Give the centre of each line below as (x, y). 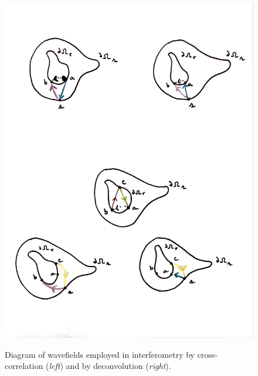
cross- (208, 354)
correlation (24, 366)
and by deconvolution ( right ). (118, 366)
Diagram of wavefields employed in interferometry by (100, 354)
